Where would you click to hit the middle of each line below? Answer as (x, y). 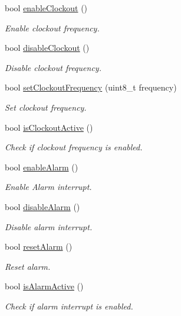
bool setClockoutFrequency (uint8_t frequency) (91, 87)
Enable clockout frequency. (52, 28)
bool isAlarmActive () (44, 286)
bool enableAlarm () (42, 167)
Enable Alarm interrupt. (48, 187)
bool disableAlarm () (42, 206)
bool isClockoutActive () (49, 127)
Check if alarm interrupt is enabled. (69, 306)
